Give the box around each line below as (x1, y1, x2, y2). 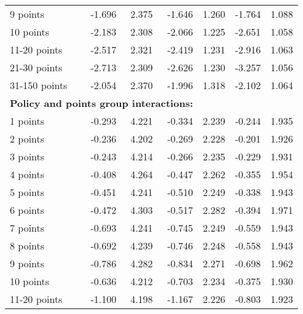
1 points (10, 114, 45, 128)
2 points (10, 131, 45, 146)
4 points (10, 167, 45, 181)
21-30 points (10, 60, 63, 74)
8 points (10, 238, 45, 253)
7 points (10, 221, 45, 235)
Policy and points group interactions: (10, 96, 194, 110)
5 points (10, 185, 45, 199)
